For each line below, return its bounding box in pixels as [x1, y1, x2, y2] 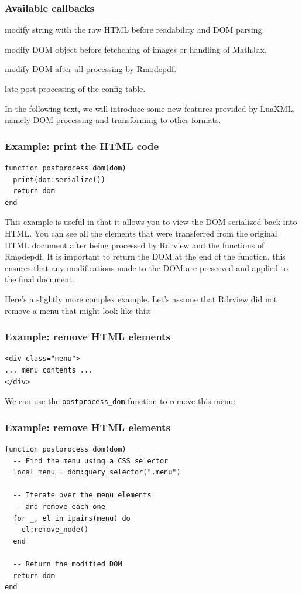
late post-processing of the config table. [5, 83, 146, 94]
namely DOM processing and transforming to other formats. [5, 114, 221, 126]
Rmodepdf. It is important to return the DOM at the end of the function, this [5, 250, 286, 262]
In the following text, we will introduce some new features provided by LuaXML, [5, 102, 296, 114]
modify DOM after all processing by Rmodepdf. [5, 63, 177, 75]
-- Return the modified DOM [13, 559, 122, 568]
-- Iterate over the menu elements [13, 491, 152, 500]
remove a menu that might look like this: [5, 304, 152, 316]
